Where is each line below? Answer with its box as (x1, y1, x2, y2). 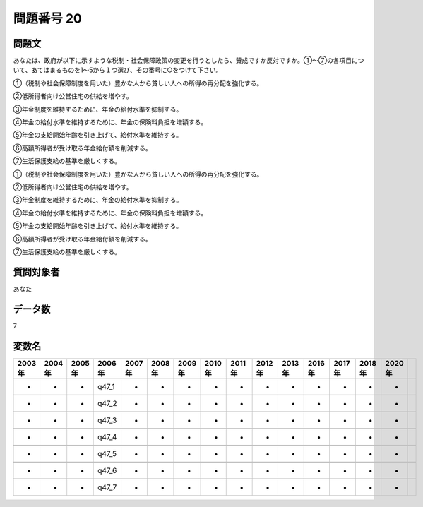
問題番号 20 (13, 11, 83, 26)
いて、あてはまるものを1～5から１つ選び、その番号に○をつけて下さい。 (13, 66, 222, 74)
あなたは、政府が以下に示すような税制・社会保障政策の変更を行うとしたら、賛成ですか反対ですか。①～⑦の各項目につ (13, 56, 364, 65)
